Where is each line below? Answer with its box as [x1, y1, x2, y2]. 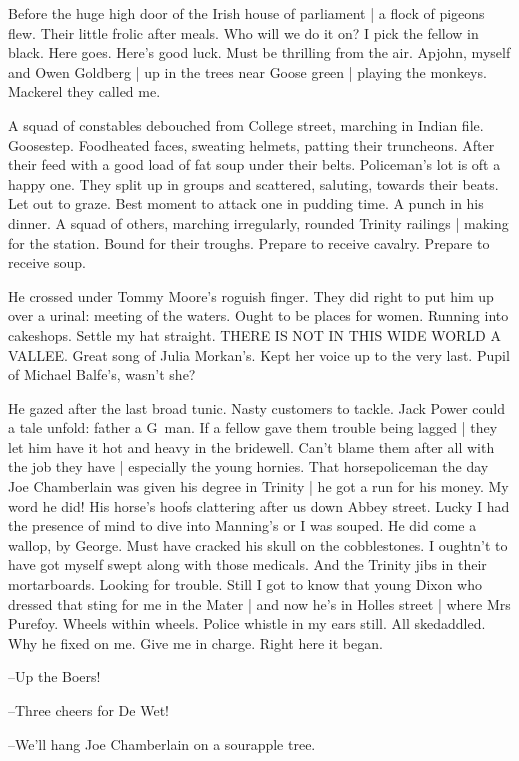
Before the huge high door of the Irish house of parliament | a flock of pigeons [8, 3, 485, 23]
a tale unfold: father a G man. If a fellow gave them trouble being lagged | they [8, 417, 498, 438]
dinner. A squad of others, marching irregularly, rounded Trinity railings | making [8, 212, 509, 233]
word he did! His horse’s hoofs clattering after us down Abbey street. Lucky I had [8, 495, 510, 516]
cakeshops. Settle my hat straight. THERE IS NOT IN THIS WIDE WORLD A [8, 324, 501, 345]
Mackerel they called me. [8, 81, 161, 102]
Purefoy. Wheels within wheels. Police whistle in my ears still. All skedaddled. [8, 613, 486, 634]
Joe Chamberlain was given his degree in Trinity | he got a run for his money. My [8, 476, 509, 497]
